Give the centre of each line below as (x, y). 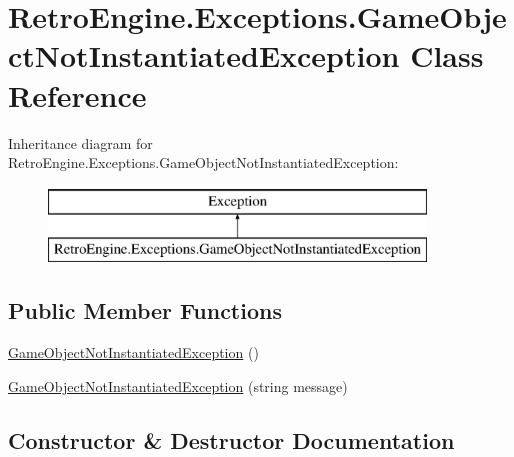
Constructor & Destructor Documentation (231, 439)
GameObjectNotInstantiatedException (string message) (178, 385)
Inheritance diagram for (80, 142)
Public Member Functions (145, 310)
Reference (77, 94)
